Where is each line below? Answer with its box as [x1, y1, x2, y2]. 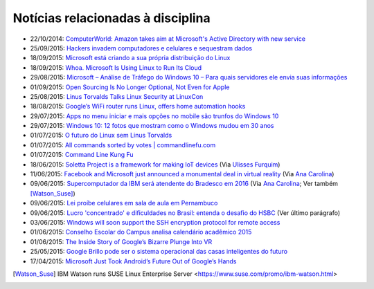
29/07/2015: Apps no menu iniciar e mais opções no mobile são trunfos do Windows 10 [30, 111, 279, 120]
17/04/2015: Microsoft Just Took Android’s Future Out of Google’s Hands [30, 257, 237, 265]
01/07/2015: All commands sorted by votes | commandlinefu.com [30, 140, 216, 149]
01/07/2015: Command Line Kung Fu [30, 151, 134, 159]
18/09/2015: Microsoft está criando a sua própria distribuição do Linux [30, 54, 231, 62]
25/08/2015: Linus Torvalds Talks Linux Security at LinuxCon [30, 92, 204, 100]
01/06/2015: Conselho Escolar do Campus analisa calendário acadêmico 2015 [30, 228, 252, 236]
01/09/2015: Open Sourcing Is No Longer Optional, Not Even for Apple [30, 83, 230, 91]
